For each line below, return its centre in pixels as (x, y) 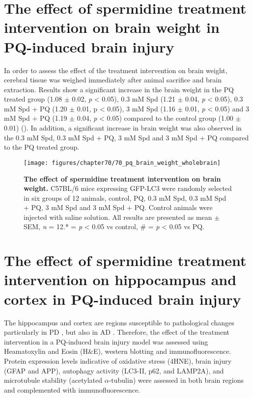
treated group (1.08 (33, 99)
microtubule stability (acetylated (53, 380)
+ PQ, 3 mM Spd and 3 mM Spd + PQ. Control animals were (118, 207)
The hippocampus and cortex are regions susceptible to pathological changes (119, 322)
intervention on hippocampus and (120, 279)
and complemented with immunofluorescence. (72, 389)
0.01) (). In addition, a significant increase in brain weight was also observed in (123, 128)
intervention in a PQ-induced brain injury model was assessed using (106, 341)
